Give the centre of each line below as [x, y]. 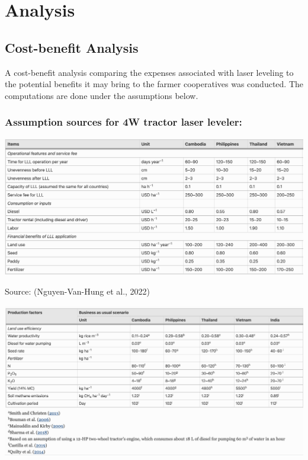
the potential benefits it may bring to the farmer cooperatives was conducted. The [154, 84]
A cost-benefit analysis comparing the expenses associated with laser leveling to [149, 72]
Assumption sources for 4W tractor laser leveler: [123, 122]
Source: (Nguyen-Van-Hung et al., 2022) [78, 291]
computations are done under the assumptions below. [102, 95]
